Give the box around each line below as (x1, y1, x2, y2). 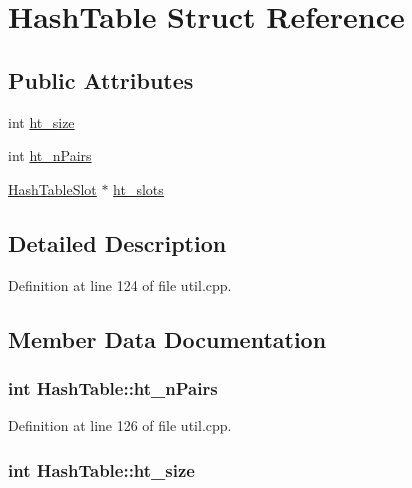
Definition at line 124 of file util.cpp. (8, 274, 232, 295)
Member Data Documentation (8, 323, 327, 354)
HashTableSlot (8, 178, 97, 199)
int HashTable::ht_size (8, 457, 195, 482)
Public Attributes (8, 64, 194, 95)
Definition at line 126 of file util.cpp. (8, 415, 232, 436)
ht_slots (113, 178, 164, 199)
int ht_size (8, 111, 75, 132)
